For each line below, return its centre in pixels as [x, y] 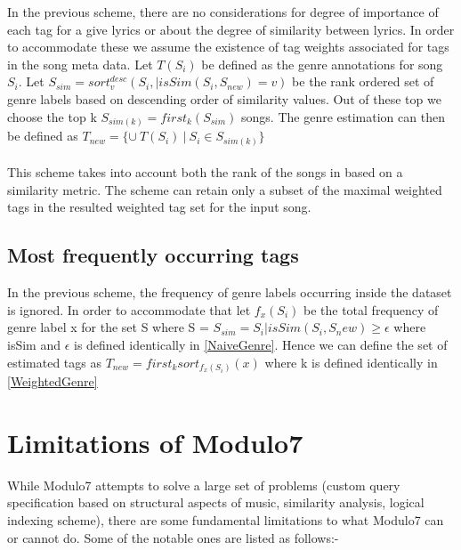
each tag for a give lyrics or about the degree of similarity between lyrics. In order [231, 29]
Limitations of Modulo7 [155, 442]
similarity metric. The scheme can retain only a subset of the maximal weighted [225, 189]
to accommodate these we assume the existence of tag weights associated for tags [228, 47]
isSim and [34, 344]
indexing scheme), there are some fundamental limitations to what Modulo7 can [226, 519]
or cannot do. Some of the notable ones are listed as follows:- [173, 537]
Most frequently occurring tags [153, 255]
